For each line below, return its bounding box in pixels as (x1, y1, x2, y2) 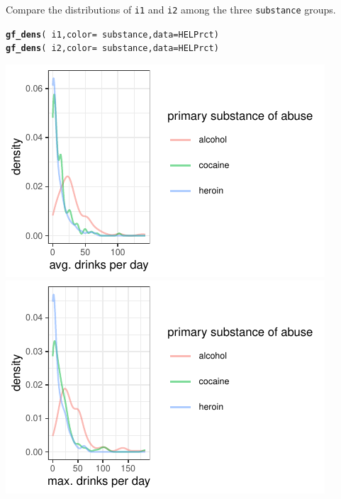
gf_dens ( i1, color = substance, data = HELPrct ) (6, 29, 219, 40)
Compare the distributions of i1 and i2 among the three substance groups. (6, 2, 336, 16)
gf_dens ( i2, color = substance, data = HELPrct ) (6, 43, 219, 54)
